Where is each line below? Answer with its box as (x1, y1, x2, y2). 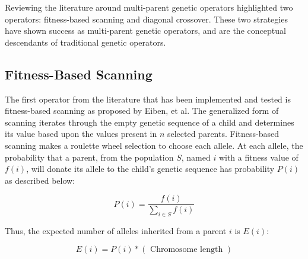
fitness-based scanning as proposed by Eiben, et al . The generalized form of (5, 104, 279, 117)
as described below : (5, 174, 75, 186)
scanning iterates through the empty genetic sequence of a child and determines (5, 116, 294, 128)
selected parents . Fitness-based (167, 127, 279, 140)
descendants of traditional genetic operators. (5, 36, 166, 48)
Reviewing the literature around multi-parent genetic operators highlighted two (5, 1, 293, 13)
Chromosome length (150, 245, 223, 254)
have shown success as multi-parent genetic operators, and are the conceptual (5, 24, 286, 37)
